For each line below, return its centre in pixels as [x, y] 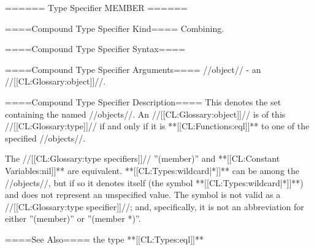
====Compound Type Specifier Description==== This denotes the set [143, 101]
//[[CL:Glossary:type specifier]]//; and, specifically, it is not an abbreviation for [155, 206]
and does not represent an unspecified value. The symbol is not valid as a [143, 195]
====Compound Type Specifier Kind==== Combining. [115, 28]
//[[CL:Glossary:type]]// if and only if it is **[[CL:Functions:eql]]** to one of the [157, 126]
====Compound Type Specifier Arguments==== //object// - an [133, 69]
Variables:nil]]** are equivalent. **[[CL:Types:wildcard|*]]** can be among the [152, 170]
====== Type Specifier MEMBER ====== [96, 7]
